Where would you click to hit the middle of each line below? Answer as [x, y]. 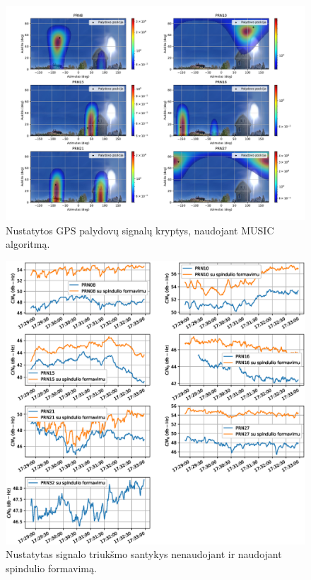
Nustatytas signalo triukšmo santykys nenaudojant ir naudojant [144, 554]
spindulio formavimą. [51, 568]
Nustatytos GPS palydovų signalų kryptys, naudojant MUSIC [140, 230]
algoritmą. [28, 244]
